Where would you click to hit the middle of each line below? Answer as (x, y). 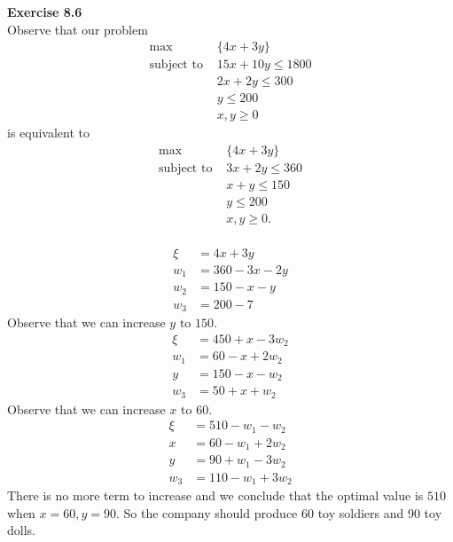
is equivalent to (49, 133)
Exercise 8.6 (45, 12)
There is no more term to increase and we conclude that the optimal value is (215, 495)
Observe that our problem (78, 29)
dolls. (21, 530)
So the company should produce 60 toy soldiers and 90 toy (283, 512)
